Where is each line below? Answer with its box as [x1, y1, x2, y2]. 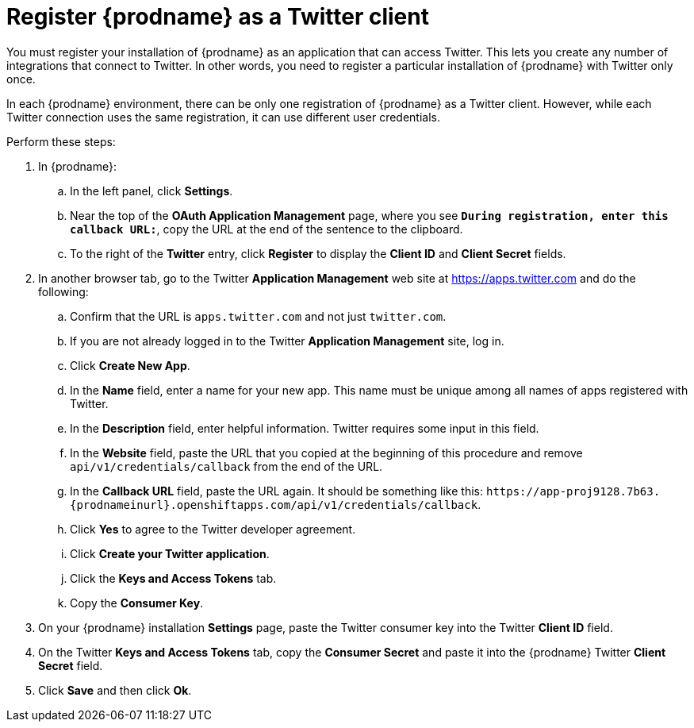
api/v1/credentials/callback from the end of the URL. [70, 459, 383, 473]
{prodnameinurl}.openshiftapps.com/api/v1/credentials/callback [70, 498, 478, 511]
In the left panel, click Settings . [70, 183, 233, 198]
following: [38, 284, 89, 299]
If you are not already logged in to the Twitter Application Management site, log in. [70, 333, 504, 348]
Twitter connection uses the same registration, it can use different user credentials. [6, 110, 440, 124]
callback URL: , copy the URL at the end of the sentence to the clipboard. [70, 221, 463, 236]
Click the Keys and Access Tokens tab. [70, 571, 277, 585]
